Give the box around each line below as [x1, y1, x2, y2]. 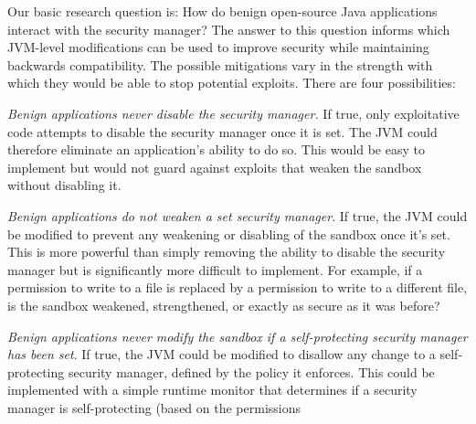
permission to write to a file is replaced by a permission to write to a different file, [7, 278, 468, 297]
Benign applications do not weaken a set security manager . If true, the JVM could [7, 206, 468, 225]
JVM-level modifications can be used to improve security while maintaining [7, 37, 429, 57]
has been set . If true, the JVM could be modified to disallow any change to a [7, 344, 436, 364]
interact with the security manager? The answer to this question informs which [7, 19, 450, 38]
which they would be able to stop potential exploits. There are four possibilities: [7, 73, 456, 92]
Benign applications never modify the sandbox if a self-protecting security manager [7, 326, 468, 345]
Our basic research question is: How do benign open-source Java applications [7, 2, 438, 20]
